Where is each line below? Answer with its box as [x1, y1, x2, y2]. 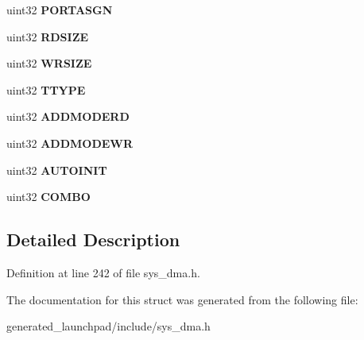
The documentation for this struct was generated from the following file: [6, 291, 358, 307]
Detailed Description [6, 227, 180, 252]
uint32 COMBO [6, 188, 91, 205]
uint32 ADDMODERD [6, 108, 130, 125]
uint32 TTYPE [6, 81, 86, 98]
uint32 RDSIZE [6, 28, 89, 44]
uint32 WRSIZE [6, 55, 92, 71]
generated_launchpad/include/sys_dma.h [6, 318, 211, 334]
